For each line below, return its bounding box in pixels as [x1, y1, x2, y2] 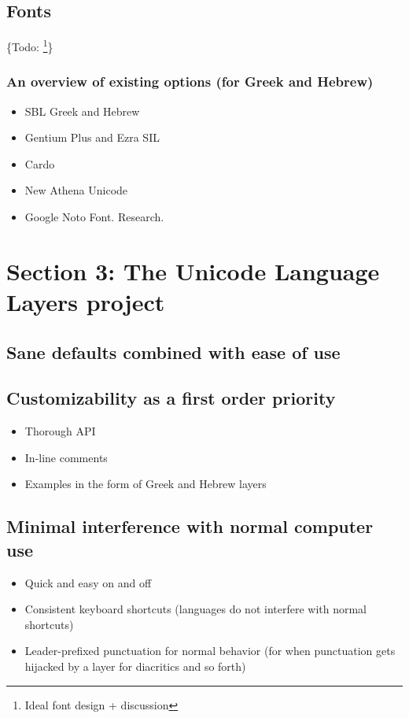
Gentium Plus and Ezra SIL [24, 129, 160, 146]
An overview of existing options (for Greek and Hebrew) [6, 72, 374, 91]
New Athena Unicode [24, 182, 128, 198]
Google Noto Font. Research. [24, 209, 164, 225]
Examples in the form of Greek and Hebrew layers [24, 476, 267, 492]
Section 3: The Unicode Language [6, 254, 380, 287]
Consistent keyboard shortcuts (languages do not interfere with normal [24, 601, 367, 617]
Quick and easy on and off [24, 574, 152, 590]
